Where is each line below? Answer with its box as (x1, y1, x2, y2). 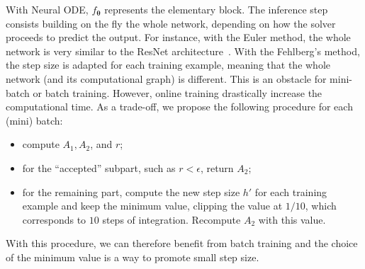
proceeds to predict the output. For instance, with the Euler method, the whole (6, 30, 351, 45)
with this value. (258, 212, 326, 227)
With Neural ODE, (6, 2, 89, 16)
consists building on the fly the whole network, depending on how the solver (6, 16, 336, 30)
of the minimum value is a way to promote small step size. (6, 249, 259, 264)
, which (305, 198, 337, 213)
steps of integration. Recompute (102, 212, 241, 227)
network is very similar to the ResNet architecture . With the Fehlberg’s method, (6, 43, 360, 58)
